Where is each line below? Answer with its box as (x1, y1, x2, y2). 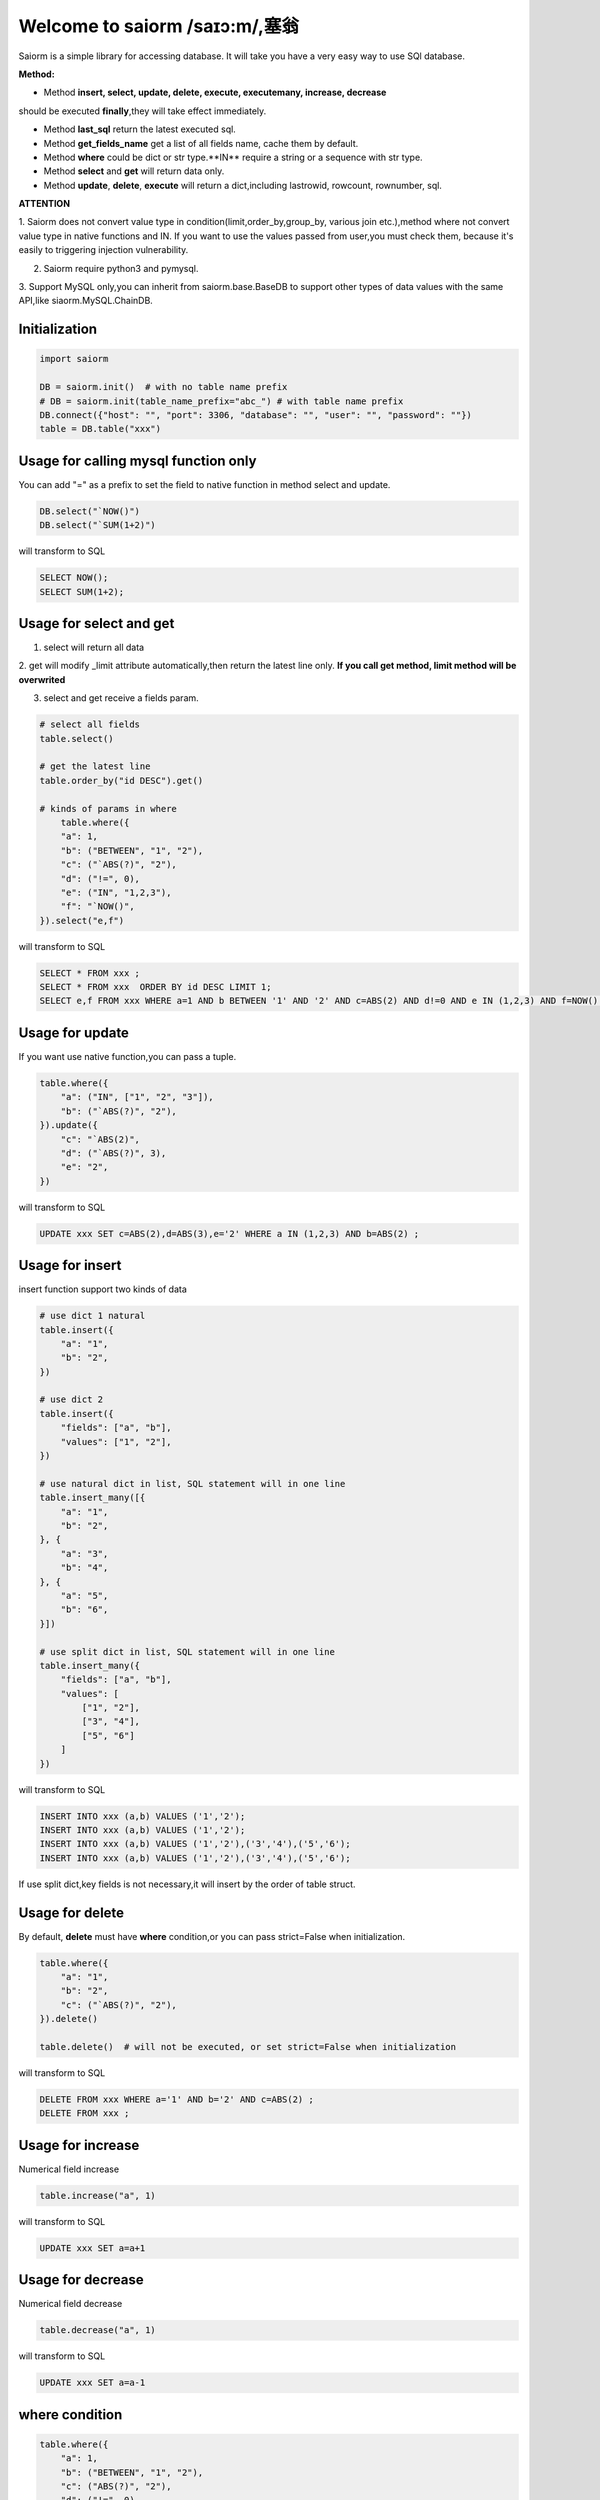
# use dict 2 (39, 1394, 104, 1405)
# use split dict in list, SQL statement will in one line (39, 1646, 335, 1657)
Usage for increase (18, 2136, 140, 2154)
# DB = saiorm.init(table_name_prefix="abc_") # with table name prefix (39, 395, 404, 407)
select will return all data (43, 641, 145, 654)
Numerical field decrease (18, 2298, 123, 2310)
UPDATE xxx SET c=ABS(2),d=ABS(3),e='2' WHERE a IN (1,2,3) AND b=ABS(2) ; (39, 1228, 420, 1239)
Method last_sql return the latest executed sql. (43, 123, 237, 135)
